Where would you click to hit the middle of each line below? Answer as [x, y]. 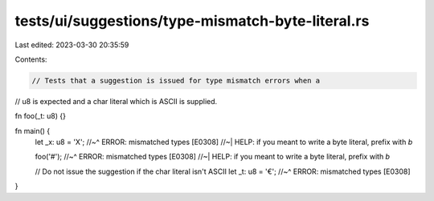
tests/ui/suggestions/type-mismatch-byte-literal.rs [192, 21]
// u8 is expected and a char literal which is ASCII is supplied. [116, 101]
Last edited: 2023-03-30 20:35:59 [72, 45]
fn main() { [33, 131]
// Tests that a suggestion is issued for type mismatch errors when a [176, 80]
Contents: [31, 59]
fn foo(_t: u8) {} [40, 116]
